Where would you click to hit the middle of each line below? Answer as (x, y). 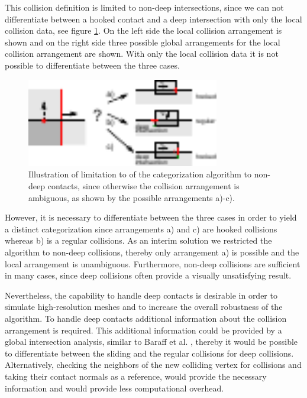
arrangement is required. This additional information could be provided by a (143, 330)
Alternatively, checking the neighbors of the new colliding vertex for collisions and (153, 365)
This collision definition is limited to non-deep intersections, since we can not (144, 7)
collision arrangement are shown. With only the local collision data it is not (142, 54)
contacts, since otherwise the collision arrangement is (143, 186)
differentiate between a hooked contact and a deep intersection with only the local (153, 19)
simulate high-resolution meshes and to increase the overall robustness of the (144, 307)
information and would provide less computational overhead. (114, 388)
